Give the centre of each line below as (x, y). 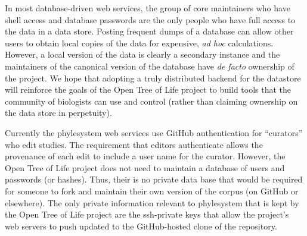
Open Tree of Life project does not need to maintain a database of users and (145, 167)
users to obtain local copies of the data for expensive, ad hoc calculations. (139, 43)
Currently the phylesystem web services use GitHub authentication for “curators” (154, 132)
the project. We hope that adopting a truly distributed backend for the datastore (153, 78)
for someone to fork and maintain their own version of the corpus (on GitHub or (152, 191)
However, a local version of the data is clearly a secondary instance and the (142, 54)
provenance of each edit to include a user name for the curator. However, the (145, 156)
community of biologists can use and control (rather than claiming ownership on (151, 101)
